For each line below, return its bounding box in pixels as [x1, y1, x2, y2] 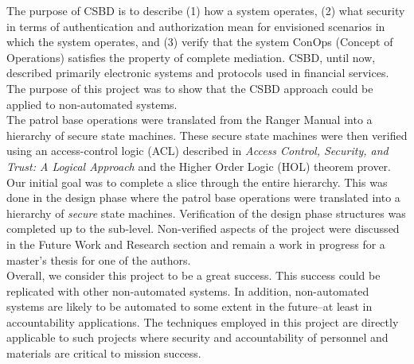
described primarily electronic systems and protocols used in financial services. [6, 64, 389, 81]
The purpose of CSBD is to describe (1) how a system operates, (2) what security [6, 2, 405, 18]
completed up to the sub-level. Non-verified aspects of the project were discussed [6, 220, 400, 237]
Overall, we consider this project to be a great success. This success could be [6, 267, 381, 284]
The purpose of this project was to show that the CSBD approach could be [6, 79, 373, 96]
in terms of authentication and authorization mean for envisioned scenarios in [6, 17, 385, 34]
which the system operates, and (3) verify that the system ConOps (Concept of [6, 33, 393, 50]
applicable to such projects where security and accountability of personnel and [6, 329, 389, 346]
